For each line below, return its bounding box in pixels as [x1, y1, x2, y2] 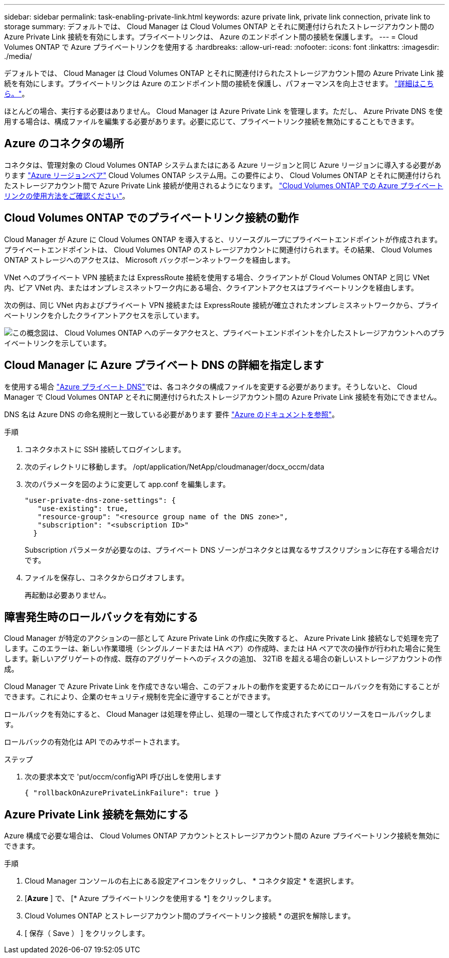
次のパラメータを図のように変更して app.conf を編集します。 [25, 479, 230, 488]
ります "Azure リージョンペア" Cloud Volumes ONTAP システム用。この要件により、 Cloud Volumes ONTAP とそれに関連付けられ [4, 170, 441, 180]
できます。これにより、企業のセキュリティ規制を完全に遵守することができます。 [4, 692, 275, 701]
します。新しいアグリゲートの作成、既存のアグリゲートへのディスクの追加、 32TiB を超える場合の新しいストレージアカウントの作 [4, 654, 442, 663]
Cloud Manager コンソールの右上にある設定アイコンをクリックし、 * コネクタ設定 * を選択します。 [25, 876, 358, 886]
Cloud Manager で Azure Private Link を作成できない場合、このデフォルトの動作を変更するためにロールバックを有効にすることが [4, 682, 440, 691]
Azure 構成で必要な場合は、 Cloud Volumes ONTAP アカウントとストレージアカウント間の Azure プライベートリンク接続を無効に [4, 831, 440, 840]
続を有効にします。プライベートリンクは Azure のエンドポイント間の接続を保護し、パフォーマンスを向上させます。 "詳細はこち [4, 79, 434, 88]
